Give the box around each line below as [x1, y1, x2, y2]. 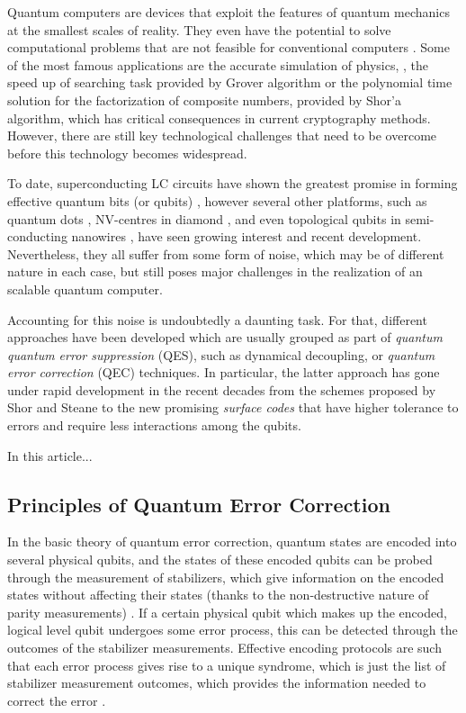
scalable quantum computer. [7, 279, 163, 298]
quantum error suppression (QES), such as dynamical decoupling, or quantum [7, 345, 435, 364]
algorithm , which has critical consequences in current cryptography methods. [7, 108, 431, 127]
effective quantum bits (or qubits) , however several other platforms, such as [7, 191, 427, 210]
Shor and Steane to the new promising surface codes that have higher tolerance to [7, 398, 459, 417]
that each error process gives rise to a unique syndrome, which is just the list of [7, 655, 446, 674]
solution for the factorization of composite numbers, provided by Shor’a [7, 90, 401, 109]
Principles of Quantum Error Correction [7, 490, 390, 518]
